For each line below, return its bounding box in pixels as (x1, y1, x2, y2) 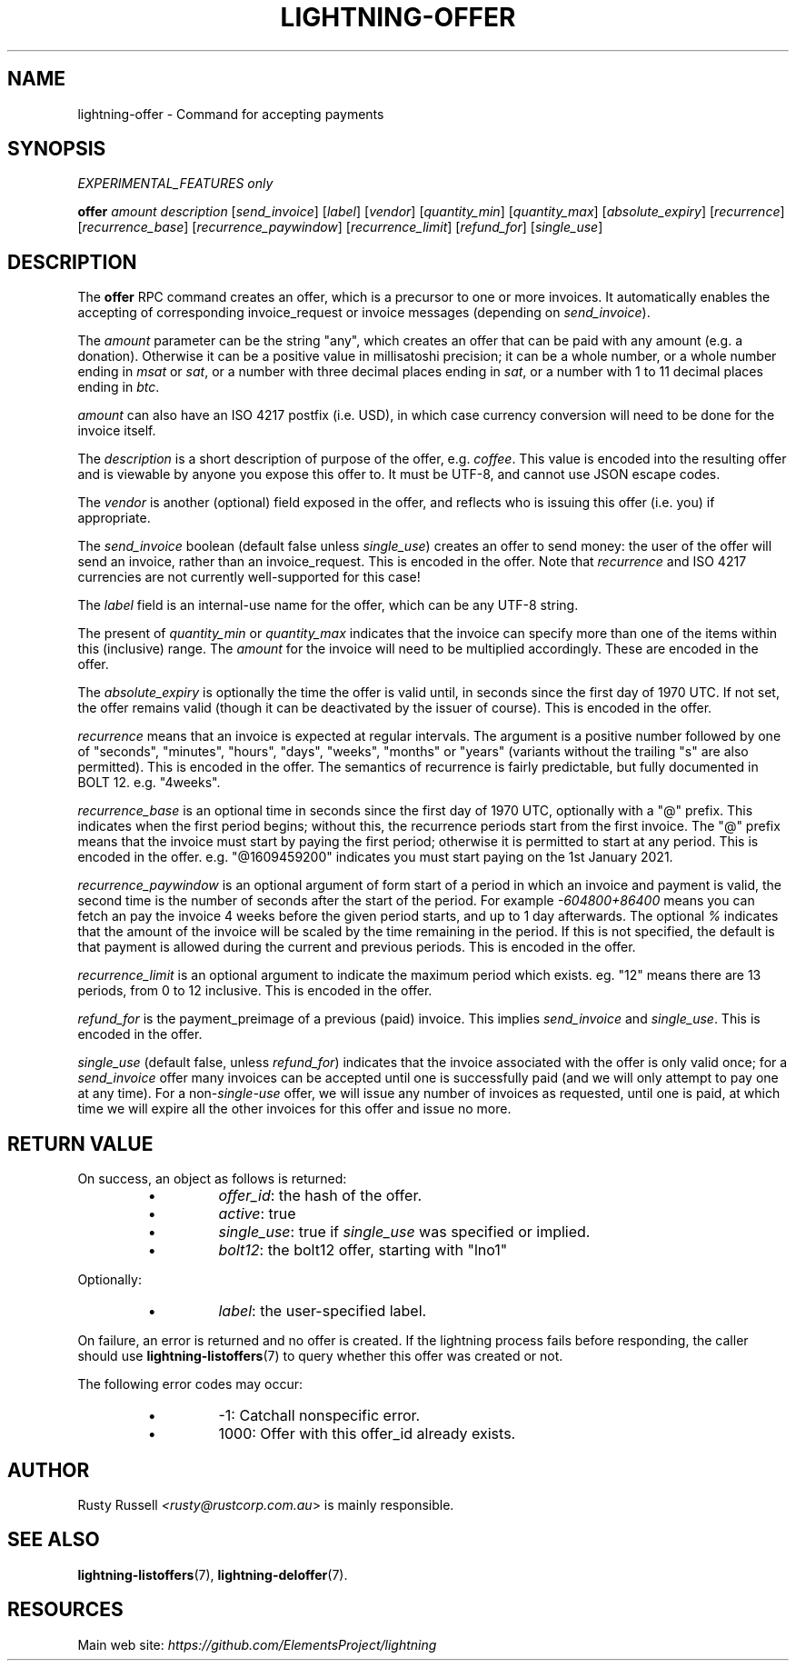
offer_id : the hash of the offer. (218, 1186, 423, 1205)
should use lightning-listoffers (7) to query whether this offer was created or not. (77, 1348, 563, 1364)
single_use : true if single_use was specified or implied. (218, 1223, 591, 1242)
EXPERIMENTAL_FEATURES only (77, 175, 274, 192)
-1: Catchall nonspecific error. (218, 1406, 421, 1425)
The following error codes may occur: (77, 1376, 303, 1393)
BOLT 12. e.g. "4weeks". (77, 774, 221, 791)
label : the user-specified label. (218, 1302, 427, 1321)
